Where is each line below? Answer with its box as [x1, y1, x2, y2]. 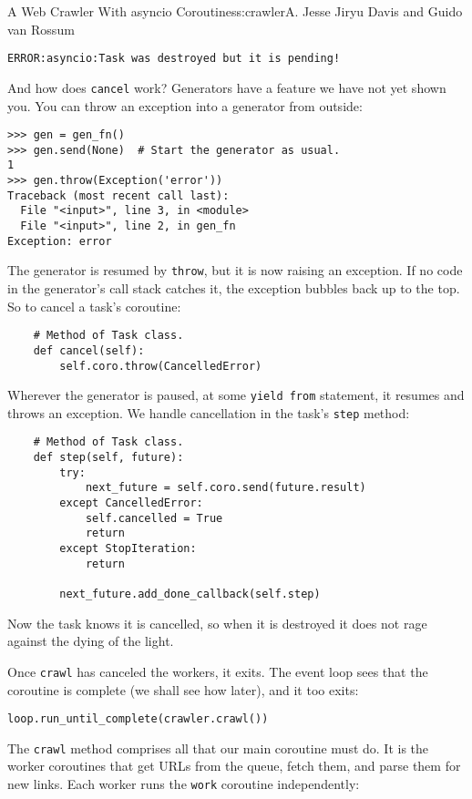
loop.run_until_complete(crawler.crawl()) [7, 712, 269, 726]
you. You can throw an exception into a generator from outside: [7, 96, 363, 115]
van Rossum [7, 19, 75, 38]
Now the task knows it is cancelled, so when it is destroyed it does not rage [7, 613, 427, 632]
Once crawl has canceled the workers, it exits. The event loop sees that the [7, 661, 428, 681]
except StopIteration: [59, 542, 197, 556]
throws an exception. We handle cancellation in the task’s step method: [7, 403, 410, 422]
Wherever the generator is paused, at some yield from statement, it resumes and [7, 385, 465, 405]
